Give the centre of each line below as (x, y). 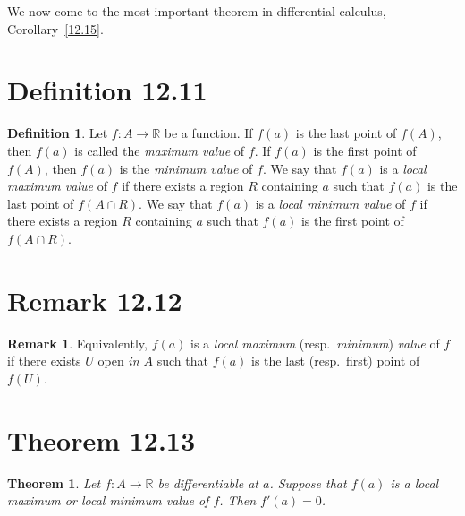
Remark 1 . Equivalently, (77, 343)
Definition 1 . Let (58, 133)
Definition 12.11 (107, 90)
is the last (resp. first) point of (336, 361)
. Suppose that (308, 482)
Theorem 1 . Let (54, 482)
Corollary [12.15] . (55, 28)
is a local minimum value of (330, 203)
